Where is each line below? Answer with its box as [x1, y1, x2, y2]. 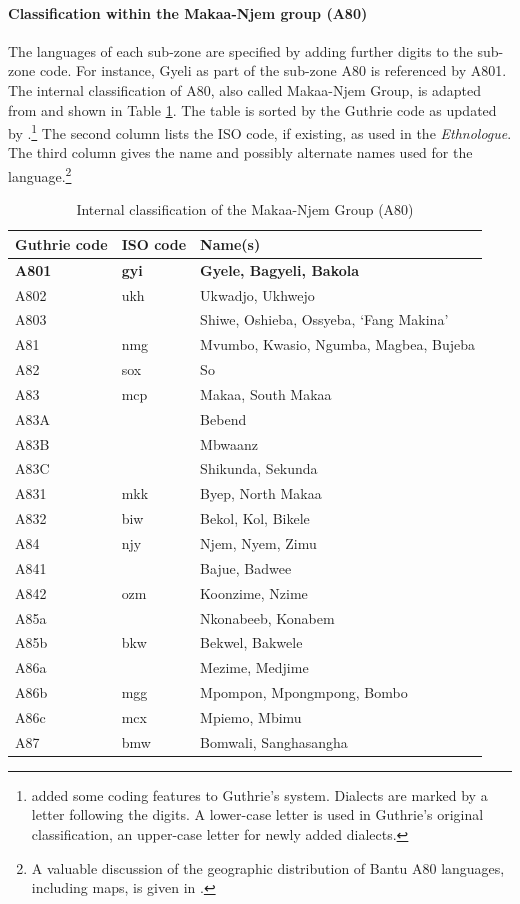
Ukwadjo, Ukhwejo [200, 284, 315, 305]
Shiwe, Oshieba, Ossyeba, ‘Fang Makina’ [200, 309, 449, 330]
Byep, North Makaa [200, 483, 322, 504]
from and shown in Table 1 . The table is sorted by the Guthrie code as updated [8, 99, 497, 120]
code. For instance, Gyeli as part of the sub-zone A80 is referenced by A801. [39, 60, 507, 81]
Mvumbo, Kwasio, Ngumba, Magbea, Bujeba [200, 334, 475, 355]
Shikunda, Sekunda [200, 458, 318, 479]
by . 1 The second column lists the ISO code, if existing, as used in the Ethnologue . [8, 120, 512, 143]
